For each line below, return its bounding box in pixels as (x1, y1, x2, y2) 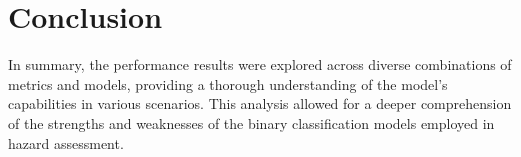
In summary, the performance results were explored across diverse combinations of (8, 54, 512, 75)
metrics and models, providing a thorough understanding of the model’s (8, 73, 448, 94)
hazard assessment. (8, 132, 124, 153)
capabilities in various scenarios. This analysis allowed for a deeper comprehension (8, 93, 512, 114)
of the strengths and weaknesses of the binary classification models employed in (8, 112, 495, 133)
